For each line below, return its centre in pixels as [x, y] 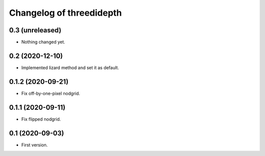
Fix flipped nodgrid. [41, 119]
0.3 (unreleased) [35, 30]
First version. [35, 145]
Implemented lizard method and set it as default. [70, 67]
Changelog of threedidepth [66, 13]
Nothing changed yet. [43, 42]
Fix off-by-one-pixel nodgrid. [51, 93]
